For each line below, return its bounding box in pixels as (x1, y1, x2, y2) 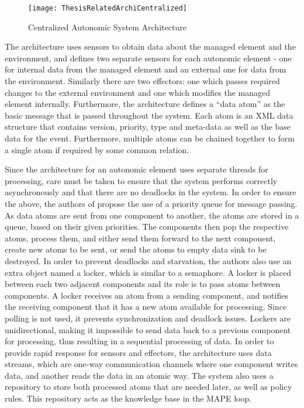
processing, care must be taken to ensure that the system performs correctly (5, 174, 278, 186)
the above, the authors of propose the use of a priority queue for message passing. (5, 197, 298, 209)
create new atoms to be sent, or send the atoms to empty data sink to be (5, 243, 267, 255)
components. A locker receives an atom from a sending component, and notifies (5, 289, 288, 301)
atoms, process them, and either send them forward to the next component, (5, 231, 276, 244)
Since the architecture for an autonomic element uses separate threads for (5, 163, 268, 175)
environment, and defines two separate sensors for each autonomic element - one (5, 51, 292, 64)
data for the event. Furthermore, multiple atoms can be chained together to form (5, 132, 295, 144)
